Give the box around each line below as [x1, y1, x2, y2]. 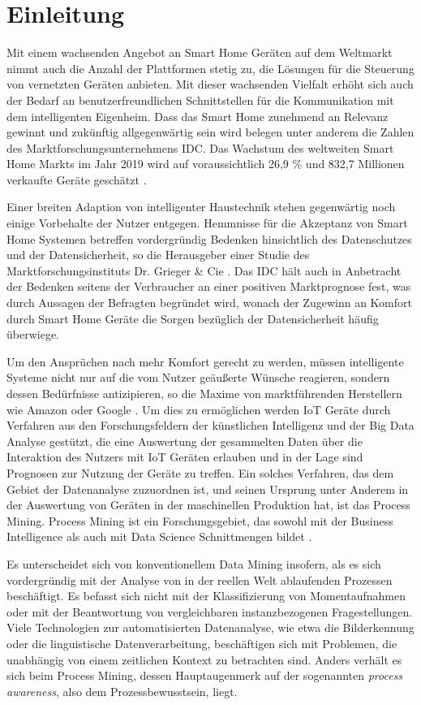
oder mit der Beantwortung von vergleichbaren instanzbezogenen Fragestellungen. [6, 603, 413, 620]
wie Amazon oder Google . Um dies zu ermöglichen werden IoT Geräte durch [6, 400, 391, 417]
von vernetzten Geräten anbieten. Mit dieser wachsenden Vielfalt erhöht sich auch [6, 76, 414, 93]
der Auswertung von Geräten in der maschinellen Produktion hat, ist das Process [6, 496, 410, 513]
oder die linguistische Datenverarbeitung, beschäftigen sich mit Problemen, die [6, 634, 397, 651]
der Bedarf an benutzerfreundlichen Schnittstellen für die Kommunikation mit [6, 91, 394, 108]
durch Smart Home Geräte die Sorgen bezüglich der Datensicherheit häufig [6, 309, 379, 327]
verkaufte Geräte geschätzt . [6, 171, 147, 188]
